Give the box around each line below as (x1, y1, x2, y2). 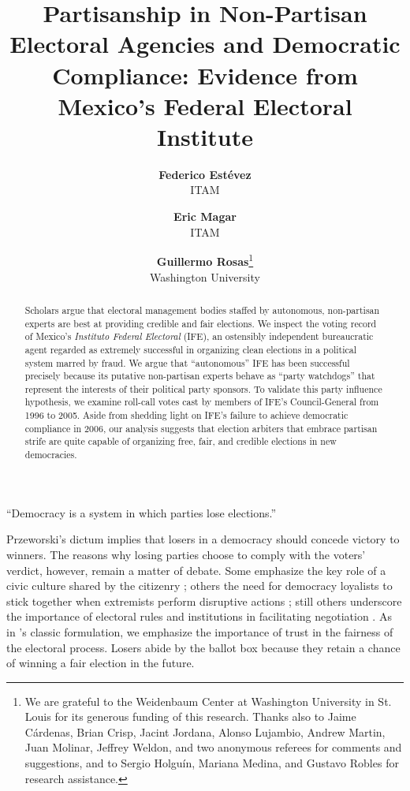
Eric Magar (173, 208, 237, 225)
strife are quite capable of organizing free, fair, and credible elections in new (24, 435, 337, 448)
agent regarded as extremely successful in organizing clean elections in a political (24, 342, 357, 356)
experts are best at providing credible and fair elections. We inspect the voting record (24, 316, 377, 330)
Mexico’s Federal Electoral (58, 89, 352, 121)
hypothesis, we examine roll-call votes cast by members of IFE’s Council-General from (24, 395, 379, 409)
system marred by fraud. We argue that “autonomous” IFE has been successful (24, 356, 350, 369)
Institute (157, 120, 253, 152)
